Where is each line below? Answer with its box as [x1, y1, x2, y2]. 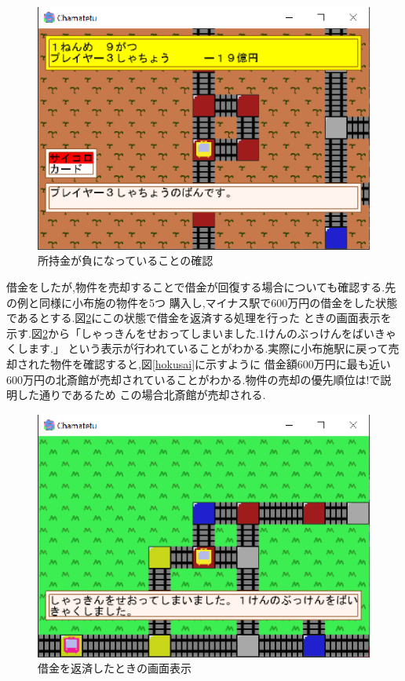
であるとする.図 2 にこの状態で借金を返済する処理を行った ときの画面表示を [6, 309, 392, 326]
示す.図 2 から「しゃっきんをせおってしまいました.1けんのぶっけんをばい [6, 324, 375, 341]
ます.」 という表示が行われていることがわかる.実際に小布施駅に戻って [27, 340, 389, 357]
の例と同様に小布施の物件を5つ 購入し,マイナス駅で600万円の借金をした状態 [6, 294, 398, 310]
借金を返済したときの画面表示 [38, 660, 192, 676]
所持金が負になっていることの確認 [38, 252, 213, 269]
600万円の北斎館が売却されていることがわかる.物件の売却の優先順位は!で [6, 371, 381, 387]
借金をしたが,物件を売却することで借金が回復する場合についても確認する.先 [6, 279, 396, 295]
